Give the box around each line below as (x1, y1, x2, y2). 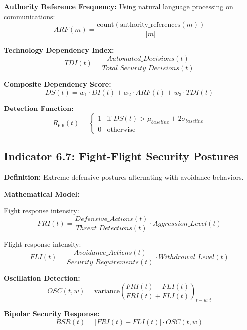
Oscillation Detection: (4, 272, 80, 283)
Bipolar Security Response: (4, 308, 100, 319)
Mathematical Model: (4, 188, 80, 199)
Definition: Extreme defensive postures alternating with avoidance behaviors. (4, 172, 244, 182)
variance (94, 288, 120, 295)
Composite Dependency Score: (4, 78, 111, 89)
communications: (4, 11, 55, 21)
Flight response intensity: (4, 239, 81, 249)
